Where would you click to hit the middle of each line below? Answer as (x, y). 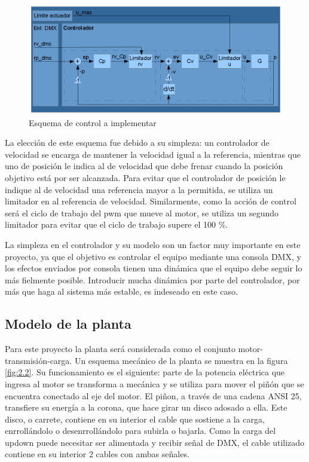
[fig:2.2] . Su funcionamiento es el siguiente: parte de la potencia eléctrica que (145, 372)
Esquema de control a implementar (93, 122)
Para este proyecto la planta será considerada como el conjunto (120, 349)
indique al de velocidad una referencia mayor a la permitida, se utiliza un (139, 189)
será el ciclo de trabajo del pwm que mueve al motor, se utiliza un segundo (142, 212)
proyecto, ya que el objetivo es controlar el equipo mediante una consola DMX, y (153, 256)
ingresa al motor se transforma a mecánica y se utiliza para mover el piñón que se (154, 383)
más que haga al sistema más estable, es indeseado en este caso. (121, 291)
